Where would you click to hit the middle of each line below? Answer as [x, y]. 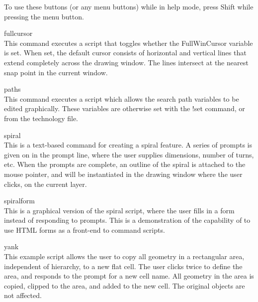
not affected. [23, 295]
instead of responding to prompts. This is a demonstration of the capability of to [127, 220]
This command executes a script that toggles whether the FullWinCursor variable [129, 43]
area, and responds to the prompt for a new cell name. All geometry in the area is [129, 276]
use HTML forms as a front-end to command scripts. [85, 229]
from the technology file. [41, 118]
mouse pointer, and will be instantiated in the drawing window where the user [123, 174]
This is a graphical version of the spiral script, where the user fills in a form [119, 210]
